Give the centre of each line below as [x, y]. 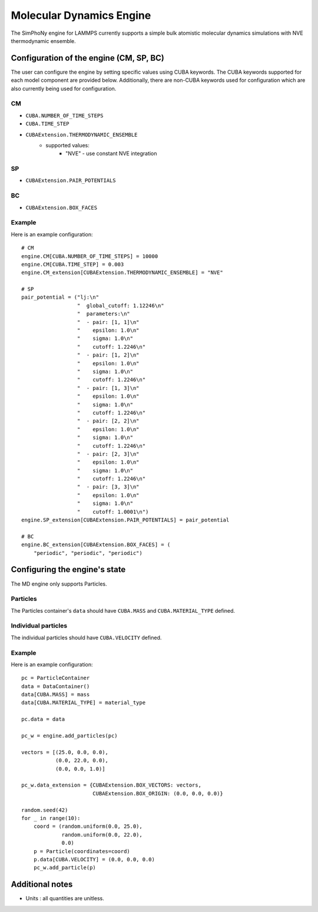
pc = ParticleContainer [56, 678]
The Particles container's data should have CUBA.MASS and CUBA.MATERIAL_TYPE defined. [123, 610]
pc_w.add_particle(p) [65, 868]
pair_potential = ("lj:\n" [60, 297]
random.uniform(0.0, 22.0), [102, 835]
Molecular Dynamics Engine [81, 15]
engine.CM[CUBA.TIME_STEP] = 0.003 [73, 264]
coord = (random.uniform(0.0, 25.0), [88, 827]
